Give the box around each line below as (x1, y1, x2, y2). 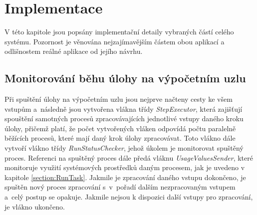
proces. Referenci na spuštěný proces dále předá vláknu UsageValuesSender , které (4, 152, 253, 163)
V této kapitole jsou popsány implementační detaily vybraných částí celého (4, 26, 234, 37)
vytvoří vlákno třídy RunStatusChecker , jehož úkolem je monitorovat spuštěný (4, 143, 244, 153)
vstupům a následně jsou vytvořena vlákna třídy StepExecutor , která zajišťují (4, 103, 243, 114)
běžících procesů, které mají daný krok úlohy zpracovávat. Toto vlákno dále (4, 133, 236, 143)
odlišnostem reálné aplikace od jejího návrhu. (4, 46, 143, 56)
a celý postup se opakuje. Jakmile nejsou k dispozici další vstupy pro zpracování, (4, 192, 253, 202)
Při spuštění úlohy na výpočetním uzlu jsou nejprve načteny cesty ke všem (4, 94, 233, 104)
